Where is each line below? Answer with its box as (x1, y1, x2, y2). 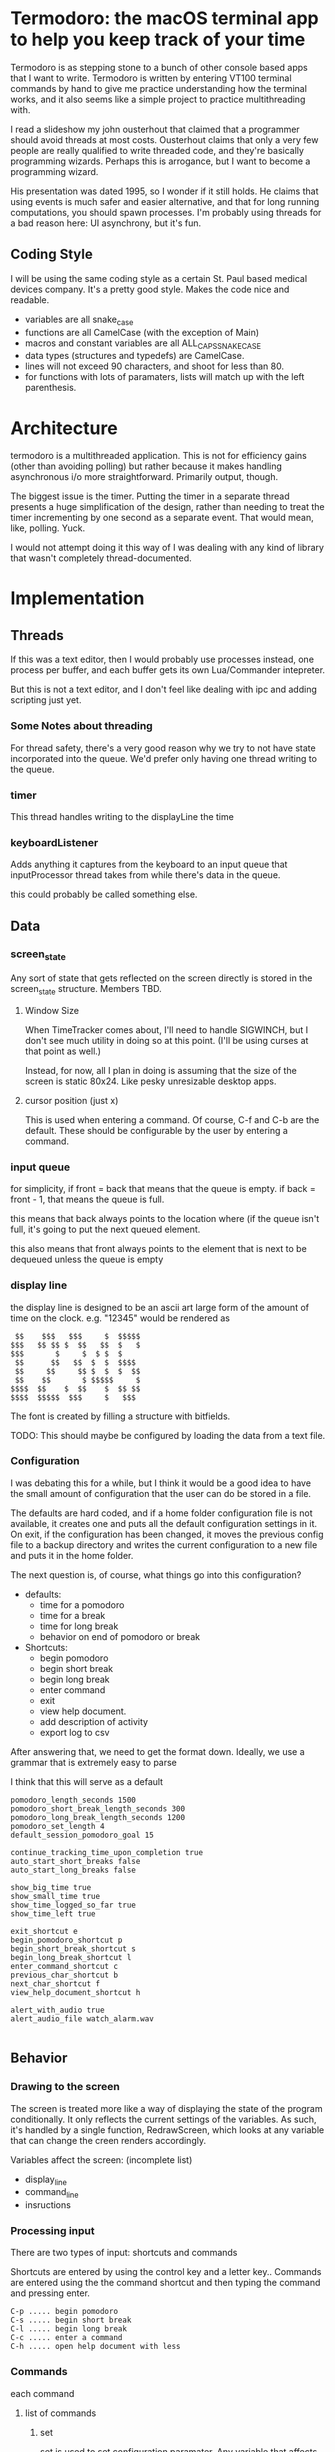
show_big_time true (10, 1882, 92, 1892)
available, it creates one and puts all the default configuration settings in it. (10, 1517, 318, 1529)
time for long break (39, 1620, 119, 1632)
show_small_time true (10, 1891, 101, 1901)
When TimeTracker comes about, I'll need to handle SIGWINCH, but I (24, 1023, 308, 1036)
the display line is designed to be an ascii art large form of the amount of (10, 1301, 310, 1313)
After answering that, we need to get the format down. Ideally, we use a (10, 1745, 305, 1757)
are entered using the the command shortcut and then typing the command (10, 2277, 321, 2289)
